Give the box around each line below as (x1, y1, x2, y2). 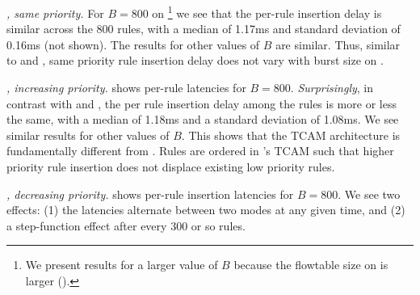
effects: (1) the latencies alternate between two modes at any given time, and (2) (6, 201, 405, 218)
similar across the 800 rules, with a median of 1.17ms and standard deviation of (6, 20, 401, 37)
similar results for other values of (6, 126, 170, 143)
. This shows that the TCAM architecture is (181, 126, 401, 143)
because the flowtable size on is (233, 256, 388, 273)
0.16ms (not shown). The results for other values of (6, 36, 260, 53)
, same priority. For (6, 4, 104, 21)
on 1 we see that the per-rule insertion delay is (152, 2, 382, 21)
